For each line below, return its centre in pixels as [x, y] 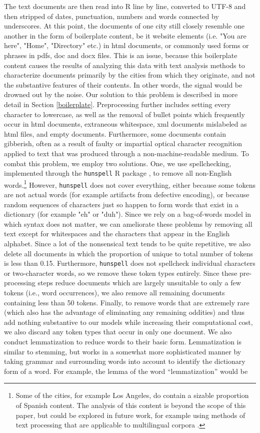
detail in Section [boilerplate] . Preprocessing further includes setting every [117, 104]
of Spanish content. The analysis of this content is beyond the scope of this [131, 405]
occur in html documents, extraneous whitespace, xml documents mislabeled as [125, 124]
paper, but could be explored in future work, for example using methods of [130, 415]
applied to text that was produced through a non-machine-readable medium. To [126, 153]
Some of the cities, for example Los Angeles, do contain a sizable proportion [132, 395]
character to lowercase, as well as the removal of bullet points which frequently [124, 114]
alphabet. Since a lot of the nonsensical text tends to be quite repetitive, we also [127, 244]
